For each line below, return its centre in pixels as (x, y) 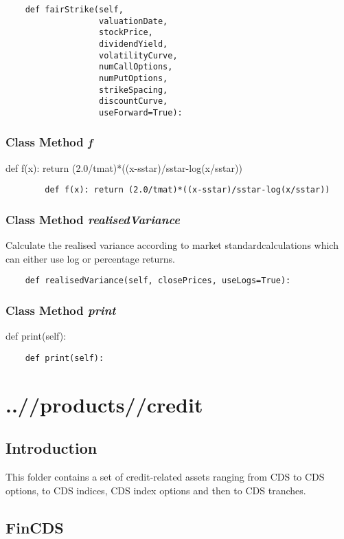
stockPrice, (126, 33)
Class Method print (61, 310)
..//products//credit (104, 404)
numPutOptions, (134, 78)
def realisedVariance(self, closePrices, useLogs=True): (158, 281)
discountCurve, (134, 101)
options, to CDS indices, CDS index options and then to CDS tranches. (156, 490)
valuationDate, (134, 21)
